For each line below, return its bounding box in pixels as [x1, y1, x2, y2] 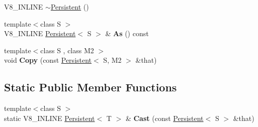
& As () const [105, 28, 149, 39]
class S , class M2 [40, 45, 94, 55]
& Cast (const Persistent [125, 112, 204, 123]
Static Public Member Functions [4, 79, 177, 95]
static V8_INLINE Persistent [4, 112, 95, 123]
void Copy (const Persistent [4, 55, 92, 65]
